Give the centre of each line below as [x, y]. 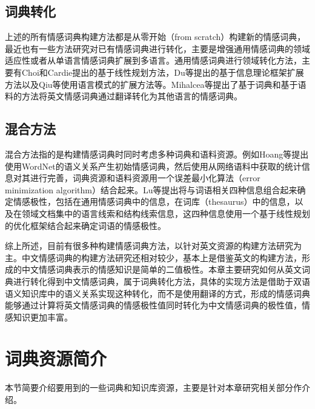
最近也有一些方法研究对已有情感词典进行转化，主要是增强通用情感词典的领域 [157, 48]
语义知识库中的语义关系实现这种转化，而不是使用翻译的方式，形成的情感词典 [157, 293]
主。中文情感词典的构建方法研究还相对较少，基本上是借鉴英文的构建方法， [153, 257]
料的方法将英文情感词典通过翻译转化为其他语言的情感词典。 [124, 96]
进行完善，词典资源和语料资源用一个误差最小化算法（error [145, 178]
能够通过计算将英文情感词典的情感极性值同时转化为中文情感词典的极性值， [153, 305]
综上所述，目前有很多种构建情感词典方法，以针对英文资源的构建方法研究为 [153, 246]
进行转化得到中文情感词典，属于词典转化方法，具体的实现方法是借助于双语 [161, 281]
